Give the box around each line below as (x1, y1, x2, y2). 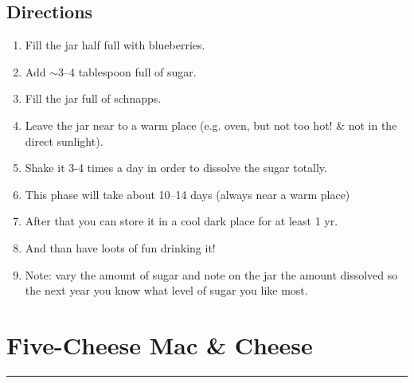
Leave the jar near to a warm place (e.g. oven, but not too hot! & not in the (25, 116, 397, 133)
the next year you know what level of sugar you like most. (25, 282, 308, 299)
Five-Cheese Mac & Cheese (6, 328, 313, 361)
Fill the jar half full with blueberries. (25, 37, 205, 53)
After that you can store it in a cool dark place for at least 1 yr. (25, 213, 338, 229)
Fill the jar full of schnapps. (25, 90, 162, 107)
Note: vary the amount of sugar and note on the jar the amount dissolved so (25, 266, 398, 283)
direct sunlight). (25, 132, 103, 149)
